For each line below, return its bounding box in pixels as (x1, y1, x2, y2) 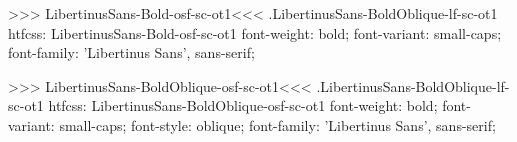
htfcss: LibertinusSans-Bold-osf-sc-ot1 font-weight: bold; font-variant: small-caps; (8, 22, 502, 43)
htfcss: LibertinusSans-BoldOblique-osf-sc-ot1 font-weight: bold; (48, 95, 438, 116)
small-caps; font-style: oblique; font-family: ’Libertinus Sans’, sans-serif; (59, 114, 496, 135)
